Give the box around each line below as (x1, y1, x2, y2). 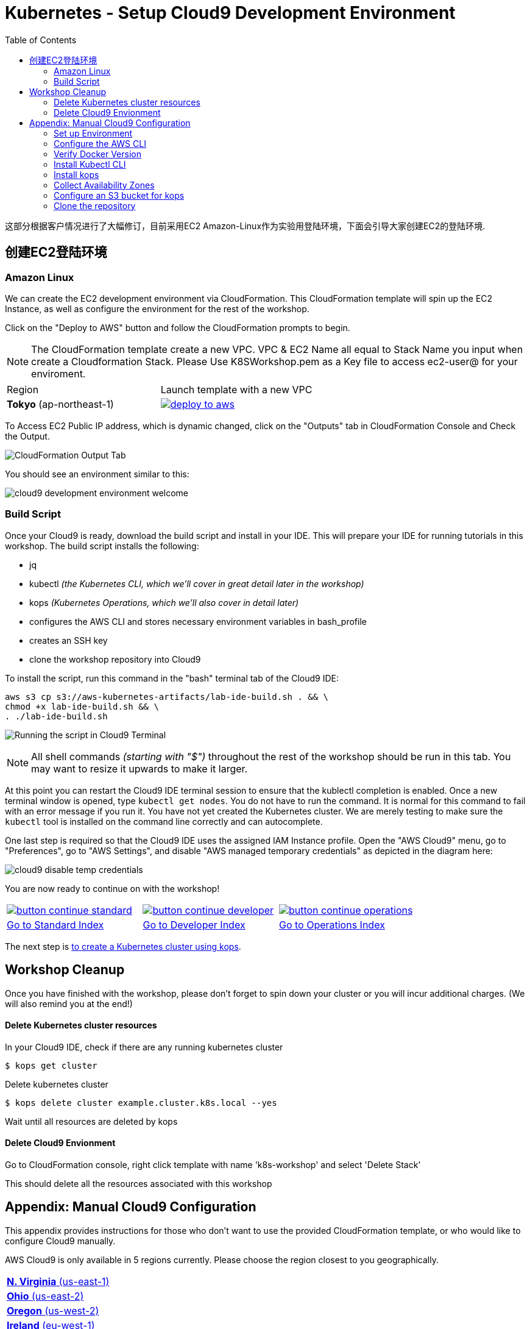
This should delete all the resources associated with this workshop (5, 1178, 272, 1189)
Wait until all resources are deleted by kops (5, 1116, 178, 1127)
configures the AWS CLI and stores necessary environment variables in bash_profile (29, 616, 367, 627)
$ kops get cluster (5, 1060, 97, 1071)
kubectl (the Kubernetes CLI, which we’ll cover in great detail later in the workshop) (29, 578, 364, 589)
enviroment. (31, 367, 86, 380)
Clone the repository (54, 200, 136, 211)
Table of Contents (5, 34, 77, 45)
